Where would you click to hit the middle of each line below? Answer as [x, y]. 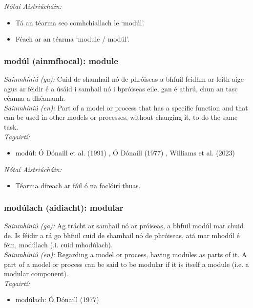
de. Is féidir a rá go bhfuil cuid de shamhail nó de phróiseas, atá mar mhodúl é [122, 235]
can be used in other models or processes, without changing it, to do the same [121, 117]
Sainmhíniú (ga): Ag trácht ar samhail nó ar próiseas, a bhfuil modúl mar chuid [124, 226]
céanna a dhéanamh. [35, 98]
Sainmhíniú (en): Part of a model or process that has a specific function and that [126, 107]
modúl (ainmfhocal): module [61, 60]
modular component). [36, 274]
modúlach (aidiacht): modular [64, 207]
